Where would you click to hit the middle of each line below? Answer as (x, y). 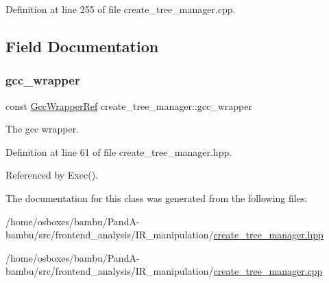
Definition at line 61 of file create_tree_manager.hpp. (119, 151)
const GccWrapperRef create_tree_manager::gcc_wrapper (129, 105)
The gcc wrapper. (42, 129)
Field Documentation (82, 46)
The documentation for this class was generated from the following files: (157, 197)
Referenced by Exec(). (52, 175)
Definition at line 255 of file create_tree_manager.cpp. (121, 9)
